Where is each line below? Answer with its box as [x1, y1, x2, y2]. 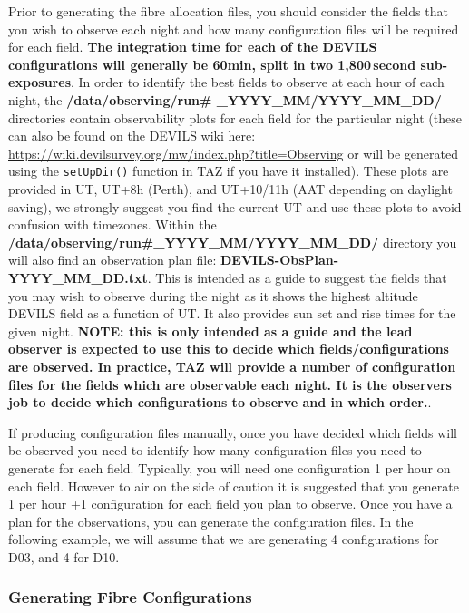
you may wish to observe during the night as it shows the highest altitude [8, 286, 418, 305]
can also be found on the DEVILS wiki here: [8, 126, 256, 145]
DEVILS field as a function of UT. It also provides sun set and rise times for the [8, 304, 456, 323]
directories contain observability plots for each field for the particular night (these [8, 108, 462, 127]
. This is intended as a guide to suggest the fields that [147, 268, 447, 287]
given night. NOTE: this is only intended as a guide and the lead [8, 321, 413, 340]
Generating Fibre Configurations [8, 586, 252, 608]
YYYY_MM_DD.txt [8, 268, 148, 287]
